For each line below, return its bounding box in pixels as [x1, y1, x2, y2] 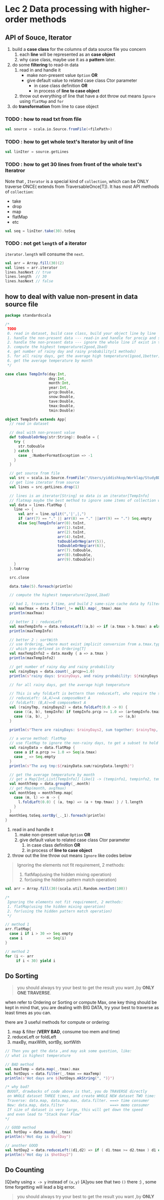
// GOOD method [5, 1125, 36, 1130]
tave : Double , [48, 399, 76, 404]
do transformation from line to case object [12, 104, 99, 109]
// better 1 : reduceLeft [9, 619, 62, 624]
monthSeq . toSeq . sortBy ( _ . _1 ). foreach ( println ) [9, 813, 106, 818]
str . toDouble [18, 444, 45, 449]
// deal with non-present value [9, 430, 76, 435]
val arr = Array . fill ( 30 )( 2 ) [5, 260, 64, 265]
